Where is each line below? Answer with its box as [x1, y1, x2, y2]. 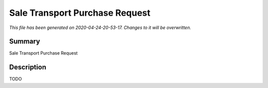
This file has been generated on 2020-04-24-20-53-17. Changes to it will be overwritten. [9, 25, 191, 30]
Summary [9, 37, 40, 46]
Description [9, 63, 47, 71]
